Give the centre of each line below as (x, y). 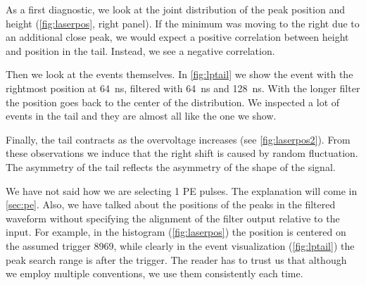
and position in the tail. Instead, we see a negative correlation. (140, 50)
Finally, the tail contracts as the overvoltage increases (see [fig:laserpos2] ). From (178, 139)
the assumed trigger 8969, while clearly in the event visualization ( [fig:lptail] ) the (180, 245)
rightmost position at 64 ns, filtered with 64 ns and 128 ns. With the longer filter (183, 88)
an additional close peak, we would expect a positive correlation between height (177, 37)
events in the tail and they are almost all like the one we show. (141, 116)
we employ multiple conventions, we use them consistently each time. (154, 273)
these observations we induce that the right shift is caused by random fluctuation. (182, 153)
